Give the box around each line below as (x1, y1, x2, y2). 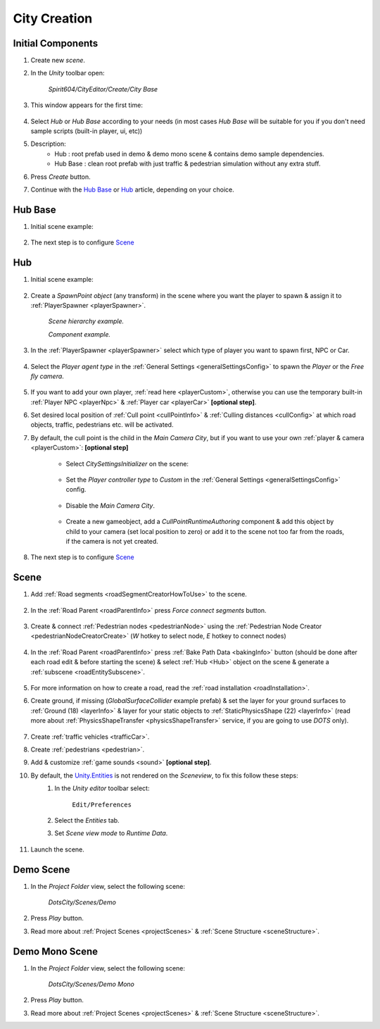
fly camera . (30, 372, 65, 380)
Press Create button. (30, 173, 91, 181)
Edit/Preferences (72, 800, 132, 809)
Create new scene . (30, 56, 86, 65)
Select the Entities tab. (54, 816, 120, 824)
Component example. (48, 330, 110, 338)
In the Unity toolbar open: (30, 69, 105, 77)
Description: (30, 139, 66, 148)
